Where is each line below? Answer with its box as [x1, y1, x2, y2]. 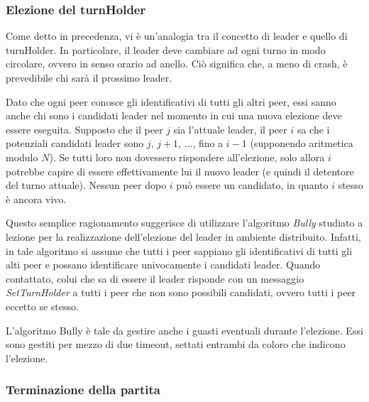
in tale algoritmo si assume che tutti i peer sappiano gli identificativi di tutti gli [6, 243, 353, 258]
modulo [6, 149, 38, 164]
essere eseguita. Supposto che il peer [6, 121, 163, 136]
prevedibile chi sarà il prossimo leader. [6, 70, 172, 85]
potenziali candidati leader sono [6, 136, 144, 151]
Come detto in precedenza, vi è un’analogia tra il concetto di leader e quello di [6, 28, 348, 43]
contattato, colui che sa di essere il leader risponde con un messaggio [6, 271, 304, 286]
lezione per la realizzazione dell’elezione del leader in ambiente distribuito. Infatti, [6, 229, 361, 244]
